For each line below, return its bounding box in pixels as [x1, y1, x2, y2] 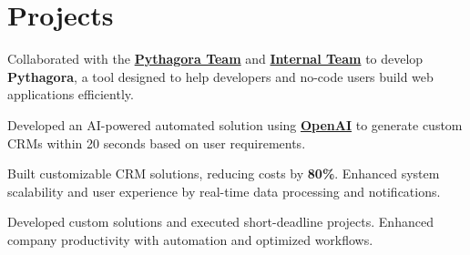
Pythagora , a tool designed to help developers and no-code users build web [7, 66, 434, 86]
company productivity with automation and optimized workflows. [7, 229, 373, 249]
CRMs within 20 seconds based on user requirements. [7, 133, 306, 152]
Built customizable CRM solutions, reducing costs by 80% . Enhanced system [7, 164, 440, 183]
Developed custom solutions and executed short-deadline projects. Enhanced [7, 212, 434, 231]
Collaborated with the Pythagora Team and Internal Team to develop [7, 49, 424, 68]
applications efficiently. [7, 85, 134, 104]
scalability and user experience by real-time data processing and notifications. [7, 181, 441, 200]
